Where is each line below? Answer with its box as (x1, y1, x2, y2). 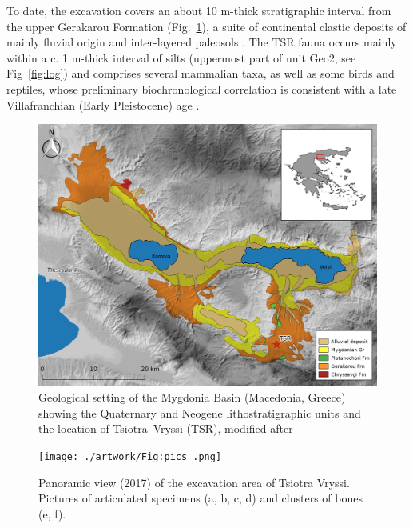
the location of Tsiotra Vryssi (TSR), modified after (38, 420, 293, 437)
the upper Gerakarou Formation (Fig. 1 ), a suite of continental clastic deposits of (6, 18, 407, 34)
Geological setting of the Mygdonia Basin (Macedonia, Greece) (38, 389, 346, 406)
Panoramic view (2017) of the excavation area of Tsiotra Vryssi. (38, 474, 350, 490)
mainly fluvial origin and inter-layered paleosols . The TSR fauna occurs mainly (6, 34, 397, 50)
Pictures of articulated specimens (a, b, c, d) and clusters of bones (38, 490, 363, 506)
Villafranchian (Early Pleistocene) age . (6, 96, 200, 113)
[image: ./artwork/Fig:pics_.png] (38, 451, 222, 463)
